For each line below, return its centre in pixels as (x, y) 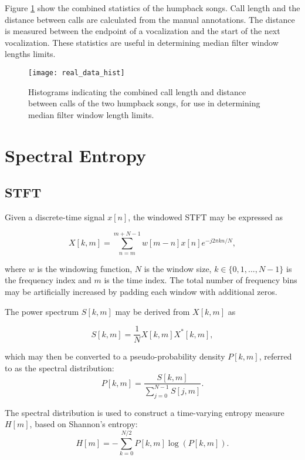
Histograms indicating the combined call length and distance (137, 91)
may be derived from (152, 311)
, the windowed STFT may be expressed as (206, 216)
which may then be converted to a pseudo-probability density (115, 356)
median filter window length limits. (91, 114)
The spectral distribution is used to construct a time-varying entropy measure (145, 412)
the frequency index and (48, 280)
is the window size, (178, 268)
